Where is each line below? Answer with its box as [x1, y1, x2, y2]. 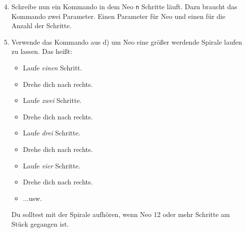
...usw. [23, 193, 42, 203]
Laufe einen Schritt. [23, 63, 82, 73]
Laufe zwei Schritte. [23, 95, 82, 105]
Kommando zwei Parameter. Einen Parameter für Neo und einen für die [11, 11, 226, 21]
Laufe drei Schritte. [23, 128, 80, 138]
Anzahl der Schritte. [11, 20, 72, 31]
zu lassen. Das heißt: [11, 46, 73, 56]
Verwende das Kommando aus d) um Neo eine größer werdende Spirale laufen [11, 36, 242, 47]
